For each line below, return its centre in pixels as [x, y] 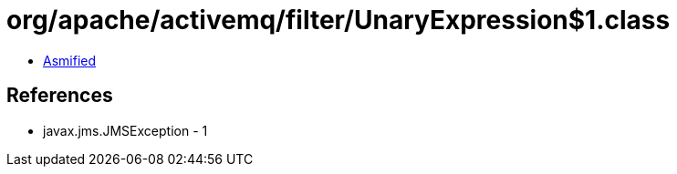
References [60, 96]
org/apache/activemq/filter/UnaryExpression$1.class [338, 20]
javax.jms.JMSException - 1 [125, 130]
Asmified [70, 60]
